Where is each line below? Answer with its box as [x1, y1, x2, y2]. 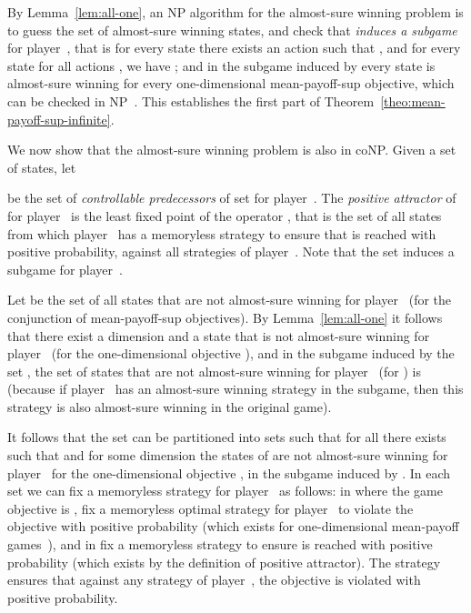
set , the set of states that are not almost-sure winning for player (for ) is [7, 361, 421, 380]
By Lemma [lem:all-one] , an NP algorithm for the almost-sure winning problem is [7, 3, 464, 21]
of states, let [7, 157, 76, 176]
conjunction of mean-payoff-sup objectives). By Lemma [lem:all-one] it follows [7, 307, 443, 327]
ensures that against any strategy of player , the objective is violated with [7, 570, 421, 589]
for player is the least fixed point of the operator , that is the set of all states [7, 206, 442, 225]
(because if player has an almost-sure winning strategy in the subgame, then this [7, 379, 464, 398]
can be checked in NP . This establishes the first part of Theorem [7, 91, 375, 110]
